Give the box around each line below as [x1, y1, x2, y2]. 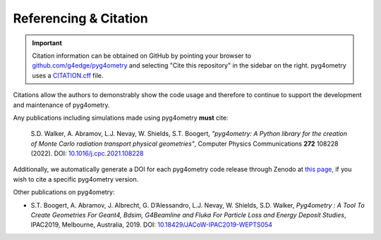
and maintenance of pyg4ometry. [13, 101, 110, 109]
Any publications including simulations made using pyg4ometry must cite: [13, 113, 229, 122]
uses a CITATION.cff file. [32, 71, 104, 80]
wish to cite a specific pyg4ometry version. [13, 175, 139, 183]
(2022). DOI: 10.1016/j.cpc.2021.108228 [30, 149, 144, 158]
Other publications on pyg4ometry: [13, 188, 116, 196]
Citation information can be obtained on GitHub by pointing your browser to [32, 51, 252, 60]
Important [32, 39, 63, 47]
